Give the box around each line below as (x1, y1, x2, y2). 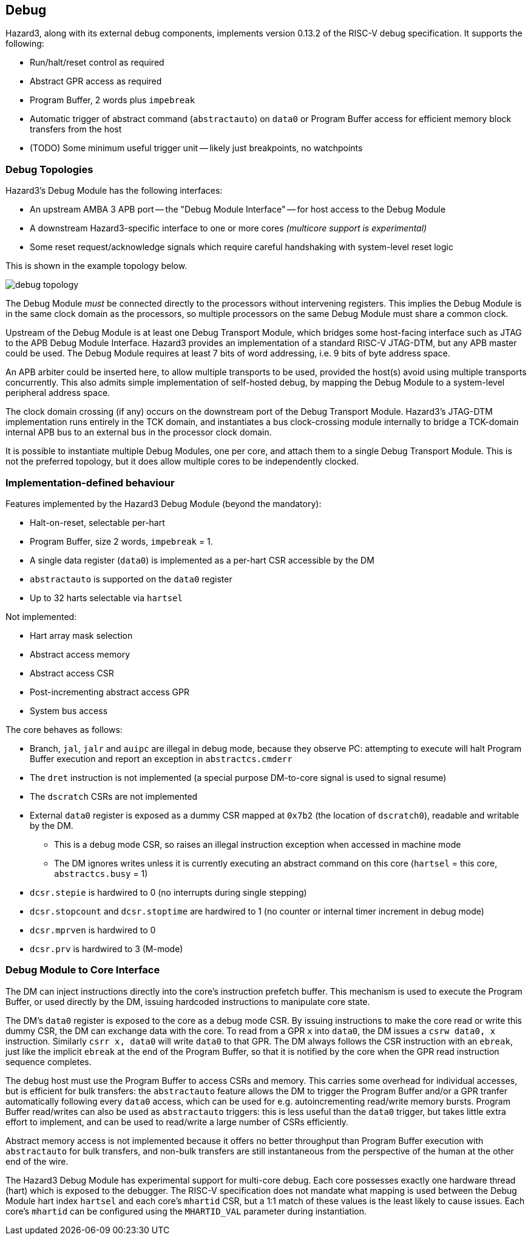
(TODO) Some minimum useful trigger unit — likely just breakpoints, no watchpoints (30, 143, 363, 154)
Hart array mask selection (30, 630, 133, 641)
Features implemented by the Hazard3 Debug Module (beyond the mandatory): (5, 498, 322, 509)
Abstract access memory (30, 649, 130, 659)
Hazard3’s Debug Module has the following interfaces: (5, 185, 223, 196)
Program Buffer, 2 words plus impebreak (30, 95, 195, 106)
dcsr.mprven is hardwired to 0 (30, 924, 156, 935)
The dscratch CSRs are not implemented (30, 791, 198, 802)
